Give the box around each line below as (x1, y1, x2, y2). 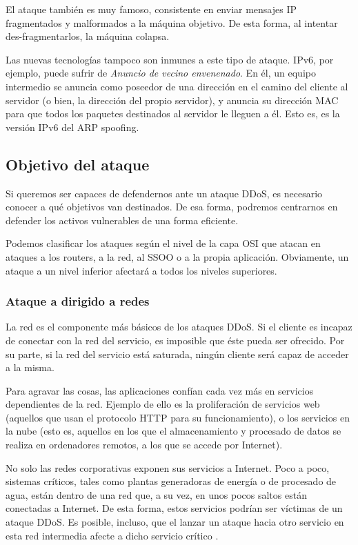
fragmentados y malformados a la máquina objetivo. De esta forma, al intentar (6, 15, 338, 30)
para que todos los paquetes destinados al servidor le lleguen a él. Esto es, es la (6, 106, 340, 121)
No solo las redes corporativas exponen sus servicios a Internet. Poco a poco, (6, 460, 330, 475)
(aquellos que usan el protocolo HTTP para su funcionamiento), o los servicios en (6, 410, 350, 424)
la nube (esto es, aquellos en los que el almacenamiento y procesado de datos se (6, 424, 341, 438)
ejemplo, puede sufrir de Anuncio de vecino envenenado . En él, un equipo (6, 66, 316, 80)
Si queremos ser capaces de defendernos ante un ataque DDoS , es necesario (6, 186, 323, 200)
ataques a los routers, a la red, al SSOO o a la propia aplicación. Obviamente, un (6, 249, 349, 264)
